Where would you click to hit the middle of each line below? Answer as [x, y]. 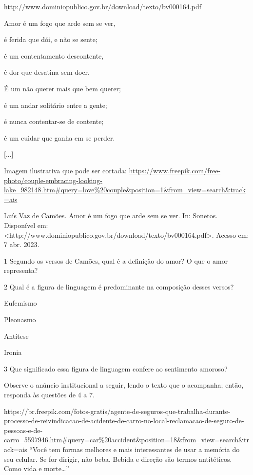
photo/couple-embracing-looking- [53, 180]
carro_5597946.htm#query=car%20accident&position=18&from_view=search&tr [126, 440]
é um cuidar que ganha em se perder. [59, 137]
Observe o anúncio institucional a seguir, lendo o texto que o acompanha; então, [124, 385]
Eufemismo [20, 303]
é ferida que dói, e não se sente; [51, 39]
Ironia [13, 352]
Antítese [16, 336]
